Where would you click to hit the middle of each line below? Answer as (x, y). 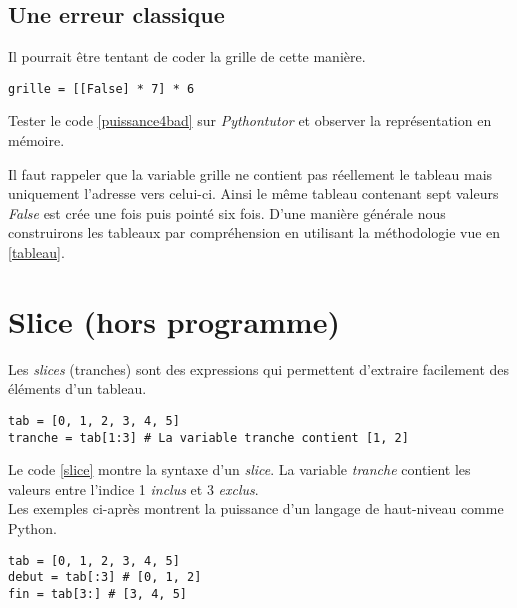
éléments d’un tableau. (77, 388)
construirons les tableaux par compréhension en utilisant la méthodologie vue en (254, 232)
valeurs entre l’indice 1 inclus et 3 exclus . (133, 488)
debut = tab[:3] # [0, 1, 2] (105, 577)
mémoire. (36, 140)
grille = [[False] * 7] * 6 (101, 88)
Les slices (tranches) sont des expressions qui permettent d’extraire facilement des (259, 368)
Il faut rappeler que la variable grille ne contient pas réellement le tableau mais (250, 173)
